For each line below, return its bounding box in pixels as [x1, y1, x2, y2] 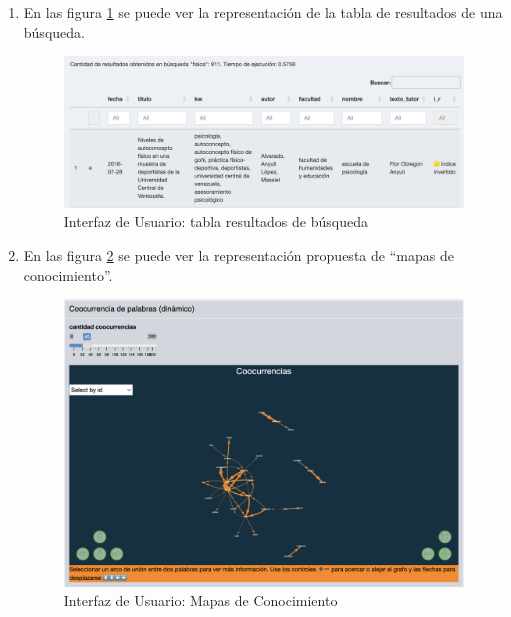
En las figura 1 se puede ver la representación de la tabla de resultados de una [23, 2, 503, 22]
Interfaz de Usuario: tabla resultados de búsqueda [63, 211, 368, 232]
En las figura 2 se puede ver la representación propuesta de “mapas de [23, 245, 454, 265]
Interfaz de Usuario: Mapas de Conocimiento [63, 590, 338, 611]
